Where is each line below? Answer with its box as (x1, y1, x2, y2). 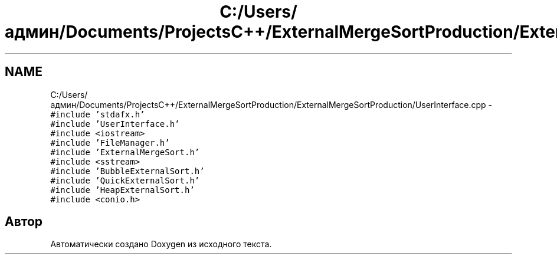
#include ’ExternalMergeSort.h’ (50, 147, 200, 157)
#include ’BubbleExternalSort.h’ (50, 166, 205, 176)
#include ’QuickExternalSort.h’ (50, 175, 200, 185)
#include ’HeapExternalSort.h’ (50, 185, 195, 195)
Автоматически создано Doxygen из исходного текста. (50, 239, 272, 250)
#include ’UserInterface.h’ (50, 119, 180, 129)
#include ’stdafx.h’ (50, 109, 145, 119)
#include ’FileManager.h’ (50, 137, 170, 147)
